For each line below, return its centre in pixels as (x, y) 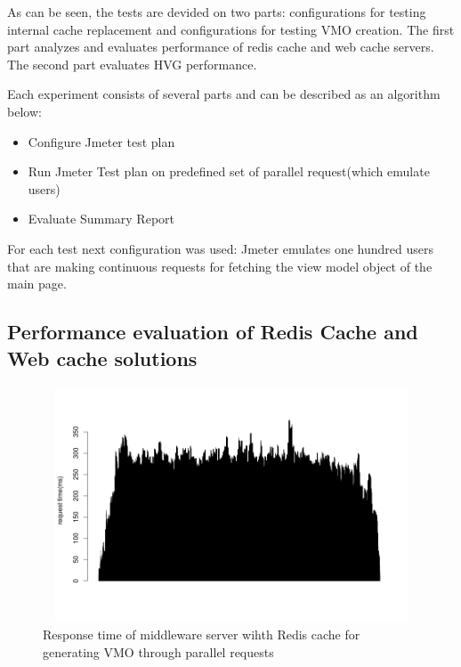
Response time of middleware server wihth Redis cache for (202, 634)
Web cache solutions (102, 358)
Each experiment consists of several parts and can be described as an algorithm (224, 94)
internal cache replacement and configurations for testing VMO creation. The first (231, 29)
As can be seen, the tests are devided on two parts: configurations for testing (217, 12)
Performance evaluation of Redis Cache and (213, 332)
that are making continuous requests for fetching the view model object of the (220, 266)
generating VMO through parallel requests (158, 652)
